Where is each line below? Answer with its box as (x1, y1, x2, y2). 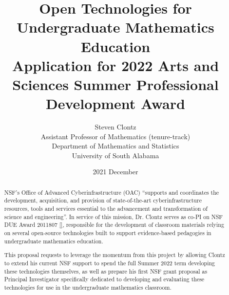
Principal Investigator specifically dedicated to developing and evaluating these (4, 275, 205, 283)
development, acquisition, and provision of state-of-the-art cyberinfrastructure (4, 196, 202, 204)
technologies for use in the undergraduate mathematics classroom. (4, 283, 172, 291)
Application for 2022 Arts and (12, 55, 219, 75)
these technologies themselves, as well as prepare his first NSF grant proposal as (4, 267, 208, 275)
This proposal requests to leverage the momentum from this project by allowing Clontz (4, 251, 225, 259)
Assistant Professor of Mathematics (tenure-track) (40, 131, 191, 141)
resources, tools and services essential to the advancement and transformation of (4, 204, 208, 213)
